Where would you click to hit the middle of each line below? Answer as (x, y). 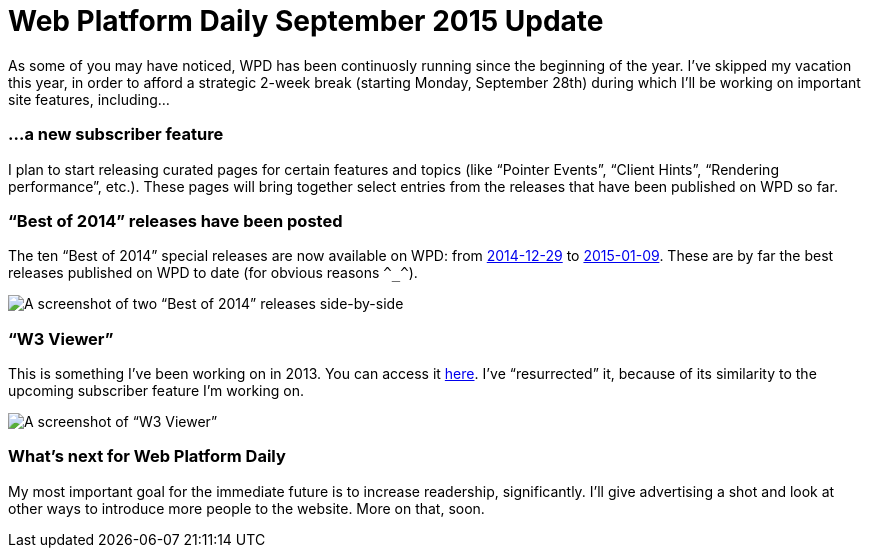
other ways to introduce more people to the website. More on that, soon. (246, 508)
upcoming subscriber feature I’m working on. (156, 390)
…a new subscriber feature (116, 134)
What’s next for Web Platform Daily (147, 456)
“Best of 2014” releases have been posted (175, 220)
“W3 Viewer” (61, 338)
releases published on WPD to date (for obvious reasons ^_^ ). (213, 273)
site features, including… (89, 99)
